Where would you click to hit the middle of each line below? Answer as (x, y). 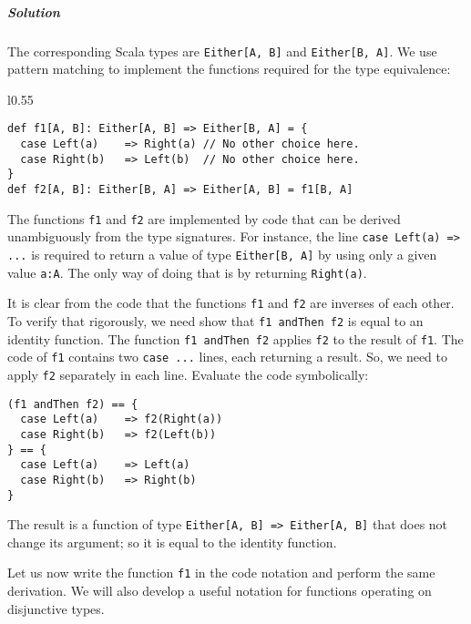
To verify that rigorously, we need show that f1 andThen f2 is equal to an (215, 320)
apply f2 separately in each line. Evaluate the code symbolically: (188, 374)
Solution (34, 11)
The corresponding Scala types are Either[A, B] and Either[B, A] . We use (222, 51)
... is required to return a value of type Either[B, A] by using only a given (222, 254)
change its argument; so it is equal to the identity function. (172, 542)
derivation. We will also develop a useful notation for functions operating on (220, 591)
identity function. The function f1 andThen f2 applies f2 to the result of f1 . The (235, 338)
